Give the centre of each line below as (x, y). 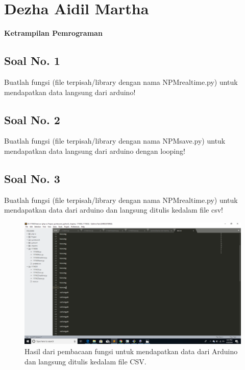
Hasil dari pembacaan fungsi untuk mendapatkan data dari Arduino (131, 351)
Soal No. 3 (32, 178)
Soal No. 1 (32, 61)
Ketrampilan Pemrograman (53, 33)
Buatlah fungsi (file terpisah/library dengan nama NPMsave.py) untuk (115, 141)
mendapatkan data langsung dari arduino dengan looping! (95, 151)
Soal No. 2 (32, 119)
